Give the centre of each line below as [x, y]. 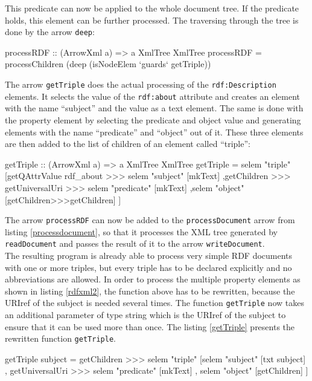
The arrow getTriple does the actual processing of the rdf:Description [141, 84]
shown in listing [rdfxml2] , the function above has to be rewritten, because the [150, 291]
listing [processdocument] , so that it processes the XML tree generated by [141, 231]
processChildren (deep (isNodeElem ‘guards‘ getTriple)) [108, 64]
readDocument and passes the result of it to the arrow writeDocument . [135, 243]
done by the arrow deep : [50, 32]
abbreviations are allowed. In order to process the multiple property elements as [153, 279]
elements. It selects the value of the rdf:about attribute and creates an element [153, 96]
